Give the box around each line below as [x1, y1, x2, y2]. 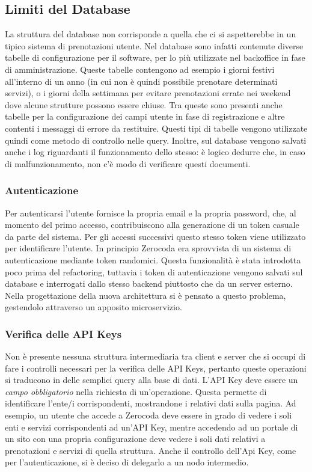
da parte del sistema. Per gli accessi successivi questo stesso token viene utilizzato [5, 230, 306, 242]
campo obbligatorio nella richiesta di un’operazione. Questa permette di [5, 385, 267, 397]
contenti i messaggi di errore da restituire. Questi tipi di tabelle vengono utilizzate [5, 121, 308, 134]
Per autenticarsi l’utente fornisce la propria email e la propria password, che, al [5, 206, 296, 219]
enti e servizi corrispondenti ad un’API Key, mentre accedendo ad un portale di [5, 420, 298, 433]
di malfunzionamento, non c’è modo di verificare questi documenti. [5, 157, 251, 170]
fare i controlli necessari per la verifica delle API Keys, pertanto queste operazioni [5, 361, 307, 374]
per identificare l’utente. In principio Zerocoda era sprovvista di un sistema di [5, 242, 292, 254]
